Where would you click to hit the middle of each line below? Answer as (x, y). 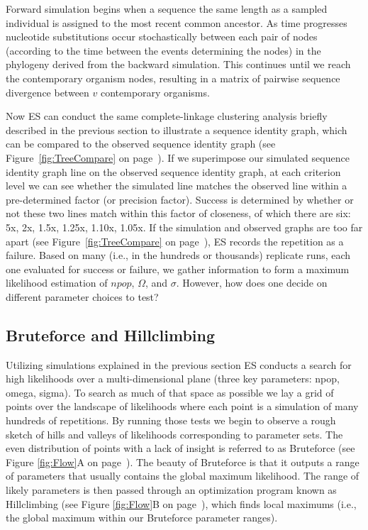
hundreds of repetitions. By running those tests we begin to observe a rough (171, 420)
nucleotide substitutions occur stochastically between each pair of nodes (162, 37)
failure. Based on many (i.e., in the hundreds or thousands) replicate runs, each (178, 255)
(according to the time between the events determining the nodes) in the (163, 50)
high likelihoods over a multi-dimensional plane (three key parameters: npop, (173, 379)
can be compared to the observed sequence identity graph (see (141, 144)
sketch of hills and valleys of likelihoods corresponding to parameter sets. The (174, 434)
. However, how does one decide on (252, 283)
